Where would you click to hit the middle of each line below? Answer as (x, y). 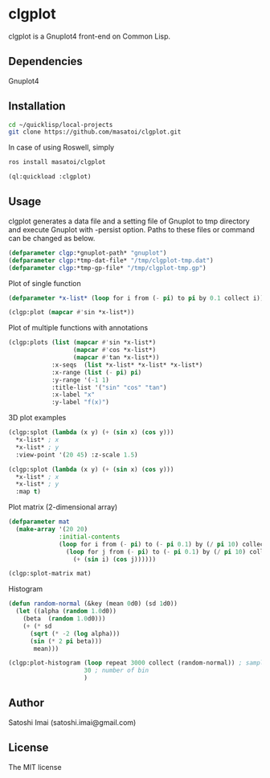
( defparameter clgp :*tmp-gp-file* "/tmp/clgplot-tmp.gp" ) (107, 268)
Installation (37, 106)
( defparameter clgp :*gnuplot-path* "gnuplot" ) (88, 253)
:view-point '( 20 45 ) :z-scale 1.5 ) (77, 455)
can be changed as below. (52, 238)
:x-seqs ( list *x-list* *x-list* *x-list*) (127, 365)
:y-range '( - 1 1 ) (80, 380)
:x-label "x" (73, 395)
